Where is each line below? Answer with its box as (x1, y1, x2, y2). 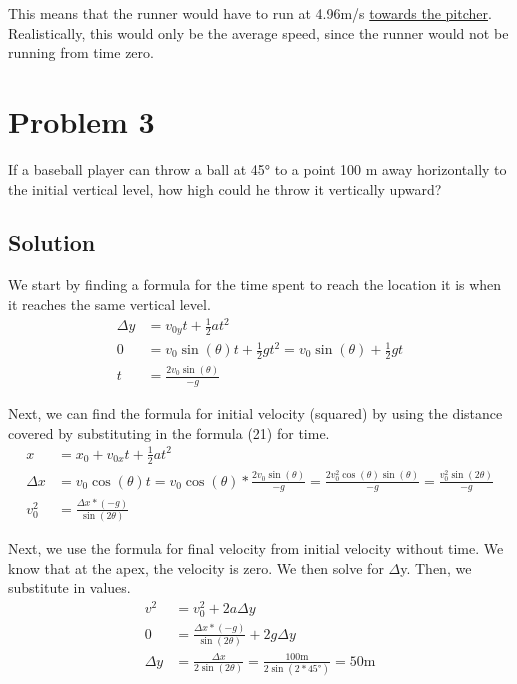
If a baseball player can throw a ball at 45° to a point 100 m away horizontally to (8, 158, 507, 179)
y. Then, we (400, 557, 472, 578)
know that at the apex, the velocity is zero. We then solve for (8, 557, 384, 578)
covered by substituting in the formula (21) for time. (8, 422, 330, 443)
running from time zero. (8, 42, 154, 63)
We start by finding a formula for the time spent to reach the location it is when (8, 274, 502, 295)
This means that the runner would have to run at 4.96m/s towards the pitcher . (8, 3, 492, 23)
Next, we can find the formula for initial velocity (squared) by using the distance (8, 403, 503, 424)
